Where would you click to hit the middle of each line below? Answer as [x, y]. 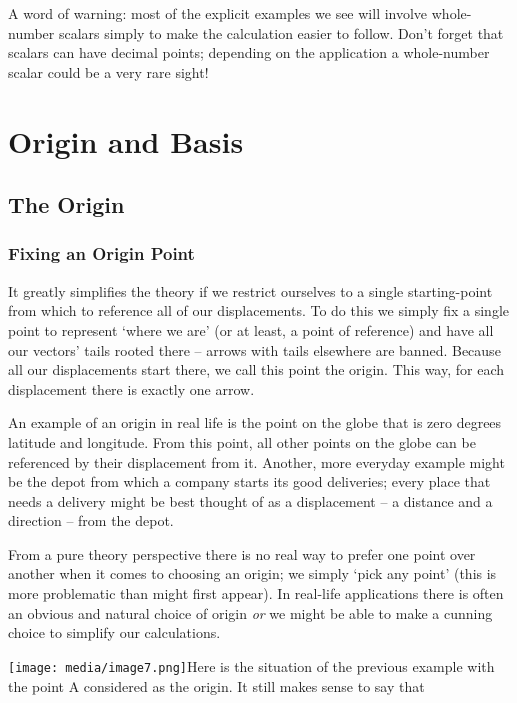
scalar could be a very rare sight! [108, 71]
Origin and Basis [126, 140]
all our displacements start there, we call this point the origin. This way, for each [256, 369]
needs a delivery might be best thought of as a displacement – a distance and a [250, 500]
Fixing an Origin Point [101, 253]
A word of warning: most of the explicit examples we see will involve [218, 13]
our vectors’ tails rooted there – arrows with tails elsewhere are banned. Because [254, 349]
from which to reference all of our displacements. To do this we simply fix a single [259, 310]
